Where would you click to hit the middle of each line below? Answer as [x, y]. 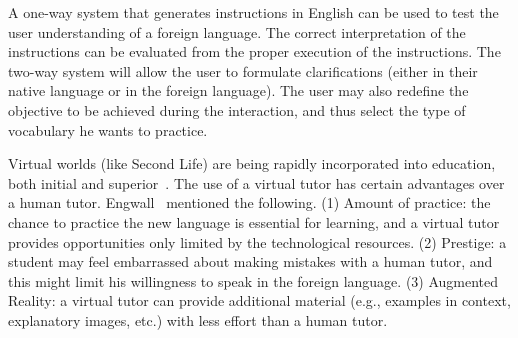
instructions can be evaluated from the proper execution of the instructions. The [254, 51]
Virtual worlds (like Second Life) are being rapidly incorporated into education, [252, 163]
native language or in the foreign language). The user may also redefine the [238, 90]
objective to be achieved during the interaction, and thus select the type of [237, 109]
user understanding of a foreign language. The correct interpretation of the [237, 31]
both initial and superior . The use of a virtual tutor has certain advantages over [256, 182]
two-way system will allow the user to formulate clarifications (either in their [243, 70]
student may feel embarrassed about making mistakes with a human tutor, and [250, 261]
